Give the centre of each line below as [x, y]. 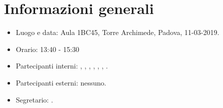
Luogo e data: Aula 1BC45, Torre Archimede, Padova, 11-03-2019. [118, 32]
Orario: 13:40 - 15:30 [47, 49]
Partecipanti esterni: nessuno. [61, 82]
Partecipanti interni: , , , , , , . [62, 66]
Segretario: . [34, 99]
